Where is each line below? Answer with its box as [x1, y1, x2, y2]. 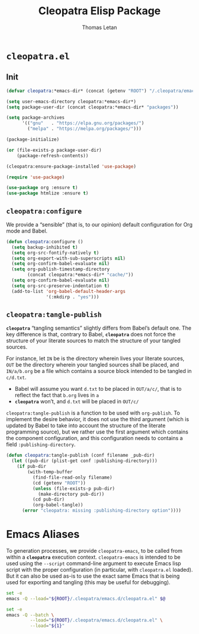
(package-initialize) [6, 136, 60, 142]
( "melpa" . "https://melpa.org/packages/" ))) [27, 126, 142, 132]
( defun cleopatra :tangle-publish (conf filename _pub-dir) [6, 453, 155, 458]
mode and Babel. [6, 227, 48, 234]
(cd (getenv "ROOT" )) [32, 480, 86, 486]
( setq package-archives [6, 114, 65, 121]
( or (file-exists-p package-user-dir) [6, 147, 102, 153]
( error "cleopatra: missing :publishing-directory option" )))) [21, 508, 182, 514]
